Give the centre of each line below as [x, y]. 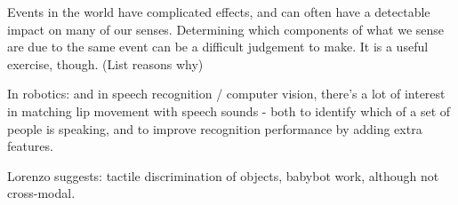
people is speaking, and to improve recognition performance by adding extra [215, 128]
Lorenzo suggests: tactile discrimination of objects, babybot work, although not [223, 175]
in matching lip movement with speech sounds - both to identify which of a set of [229, 110]
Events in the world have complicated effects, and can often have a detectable [219, 12]
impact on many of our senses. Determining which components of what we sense [226, 29]
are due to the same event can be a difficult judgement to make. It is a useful [218, 47]
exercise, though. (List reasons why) [105, 63]
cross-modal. [41, 193]
